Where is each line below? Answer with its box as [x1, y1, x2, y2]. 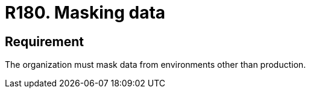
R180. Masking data [5, 2, 166, 23]
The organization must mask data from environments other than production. [5, 59, 306, 70]
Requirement [5, 34, 84, 49]
